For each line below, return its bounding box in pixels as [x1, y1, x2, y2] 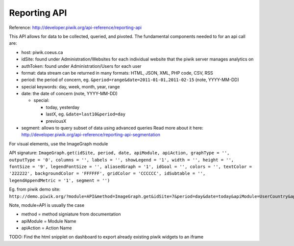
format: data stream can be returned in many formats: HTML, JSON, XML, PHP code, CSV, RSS [21, 70, 213, 76]
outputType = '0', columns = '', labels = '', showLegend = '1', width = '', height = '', [9, 157, 234, 163]
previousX [46, 118, 67, 124]
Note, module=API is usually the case [9, 202, 85, 208]
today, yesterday [46, 104, 80, 110]
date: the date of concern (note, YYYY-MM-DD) [21, 91, 118, 97]
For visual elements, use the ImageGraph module [9, 140, 108, 147]
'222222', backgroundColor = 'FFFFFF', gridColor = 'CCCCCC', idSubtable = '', [9, 171, 206, 176]
